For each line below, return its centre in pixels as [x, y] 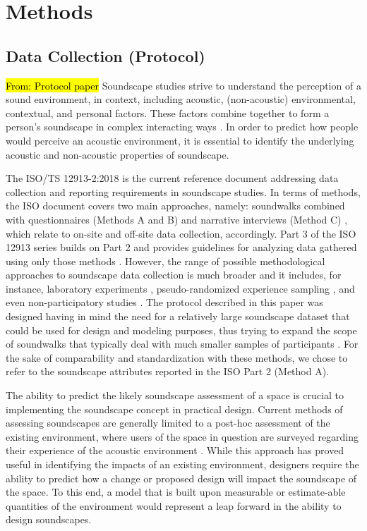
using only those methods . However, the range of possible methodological [166, 261]
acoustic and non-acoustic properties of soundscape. [118, 154]
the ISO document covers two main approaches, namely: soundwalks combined [175, 206]
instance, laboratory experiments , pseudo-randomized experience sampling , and [180, 288]
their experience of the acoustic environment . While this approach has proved [175, 450]
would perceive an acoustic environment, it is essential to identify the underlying [180, 140]
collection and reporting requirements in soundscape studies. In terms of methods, [183, 191]
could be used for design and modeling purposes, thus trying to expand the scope [181, 330]
